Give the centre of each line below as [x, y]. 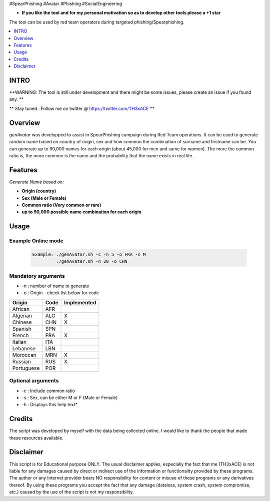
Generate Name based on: [37, 182]
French [20, 335]
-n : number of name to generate [55, 286]
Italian [19, 342]
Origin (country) [39, 191]
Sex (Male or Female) [44, 198]
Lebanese [24, 348]
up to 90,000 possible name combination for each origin [82, 212]
